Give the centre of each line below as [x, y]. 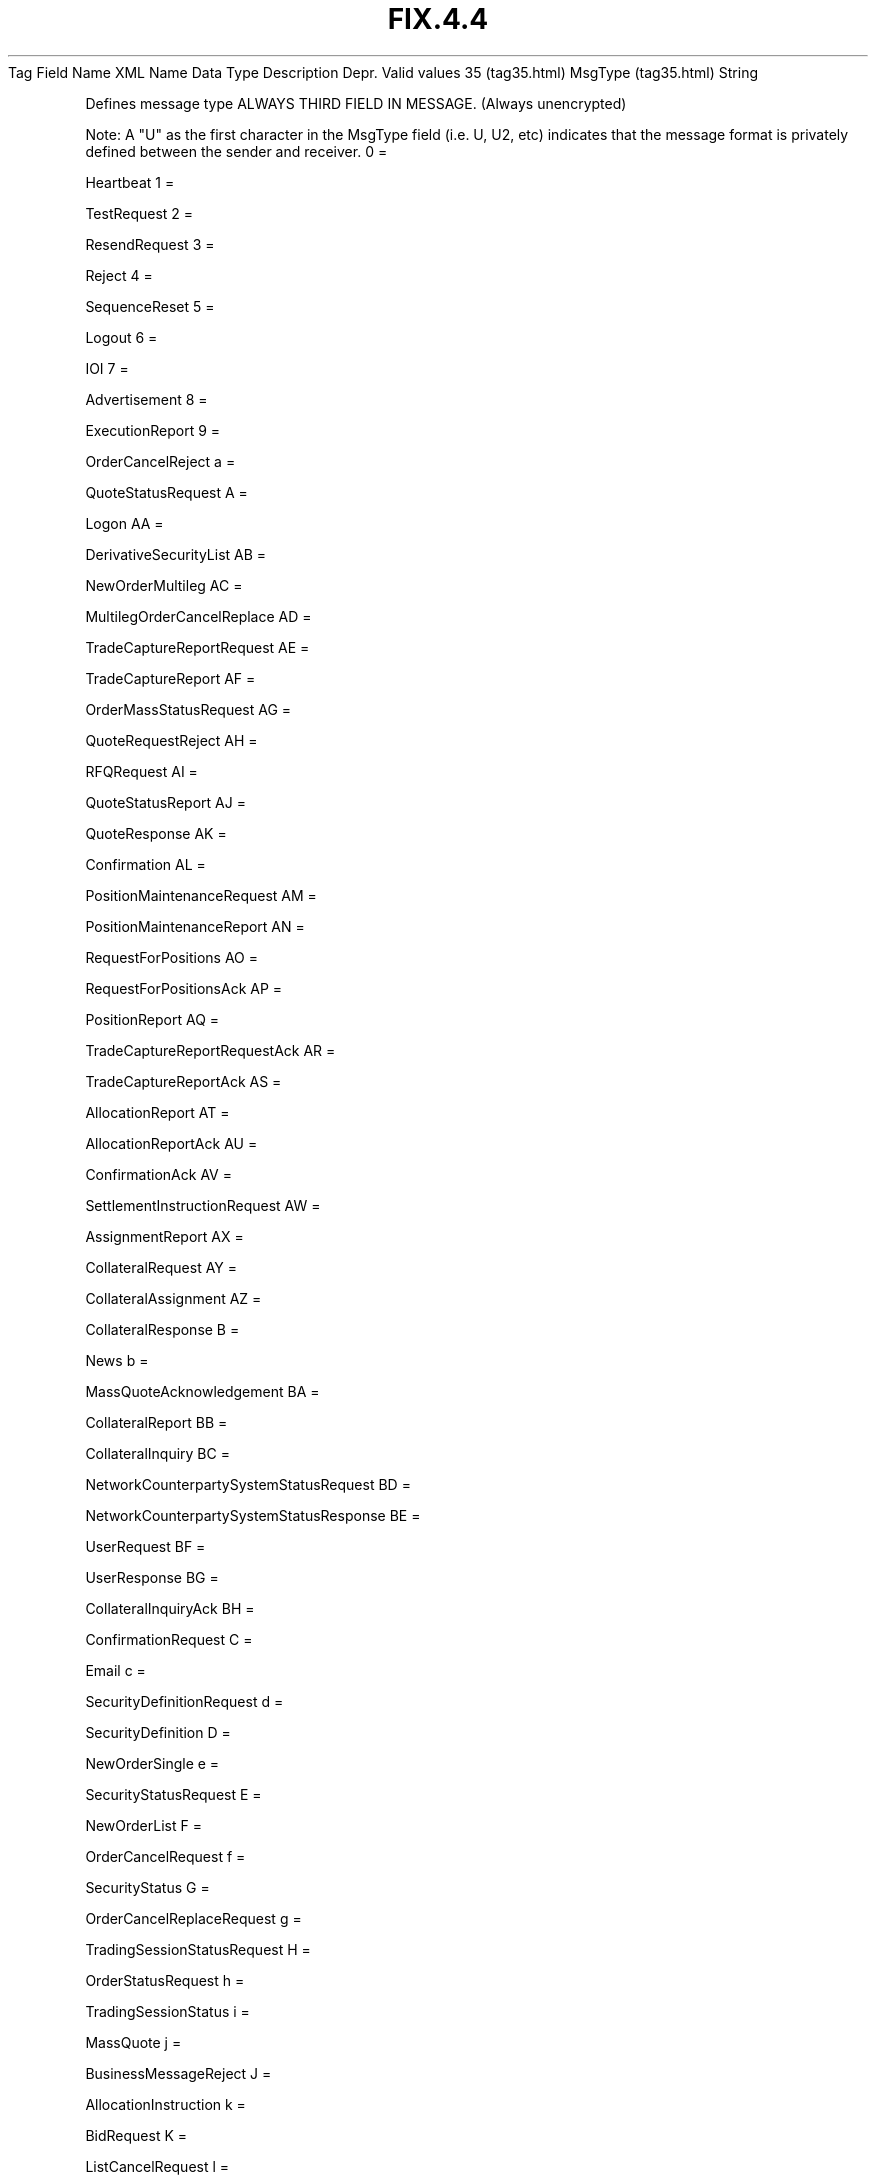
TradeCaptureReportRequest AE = [197, 647]
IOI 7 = [107, 368]
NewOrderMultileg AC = [164, 585]
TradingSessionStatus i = [167, 2011]
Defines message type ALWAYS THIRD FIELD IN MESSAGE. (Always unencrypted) [356, 103]
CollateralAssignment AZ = [173, 1298]
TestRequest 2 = [139, 213]
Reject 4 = [119, 275]
